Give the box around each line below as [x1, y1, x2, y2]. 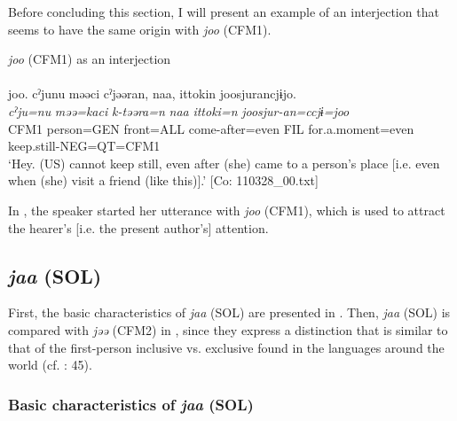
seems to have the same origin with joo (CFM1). [8, 19, 272, 38]
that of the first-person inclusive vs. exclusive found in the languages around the [8, 338, 445, 356]
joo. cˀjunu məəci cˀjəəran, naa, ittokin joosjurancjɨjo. [8, 84, 296, 103]
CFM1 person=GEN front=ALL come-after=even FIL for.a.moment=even [8, 119, 414, 137]
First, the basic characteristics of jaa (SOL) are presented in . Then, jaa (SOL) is [8, 303, 451, 322]
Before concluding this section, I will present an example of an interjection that [8, 3, 439, 20]
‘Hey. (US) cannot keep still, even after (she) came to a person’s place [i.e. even [8, 153, 440, 172]
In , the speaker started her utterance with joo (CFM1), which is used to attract [8, 200, 445, 219]
